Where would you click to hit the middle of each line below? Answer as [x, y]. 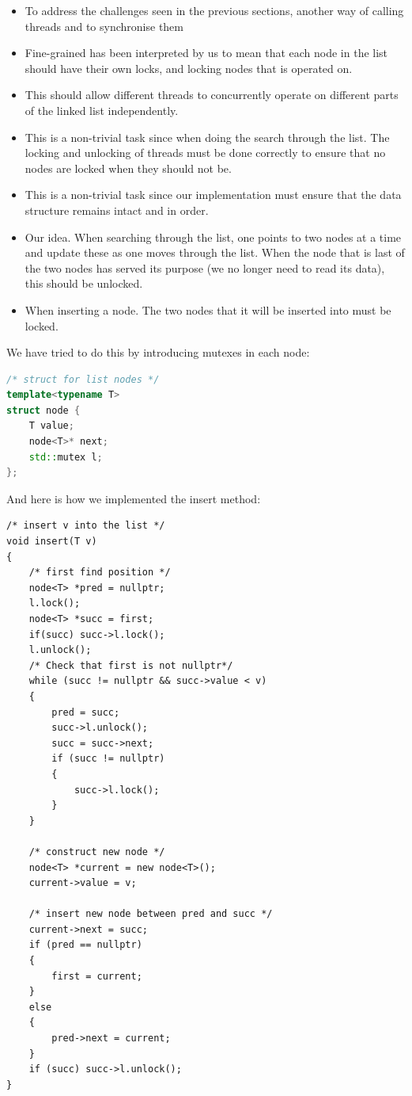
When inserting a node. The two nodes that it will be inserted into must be [208, 309]
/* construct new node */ [97, 852]
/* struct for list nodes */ [83, 379]
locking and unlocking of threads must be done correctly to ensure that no [205, 153]
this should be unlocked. [84, 283]
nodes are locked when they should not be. [128, 168]
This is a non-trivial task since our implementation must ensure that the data [213, 195]
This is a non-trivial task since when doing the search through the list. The [207, 137]
